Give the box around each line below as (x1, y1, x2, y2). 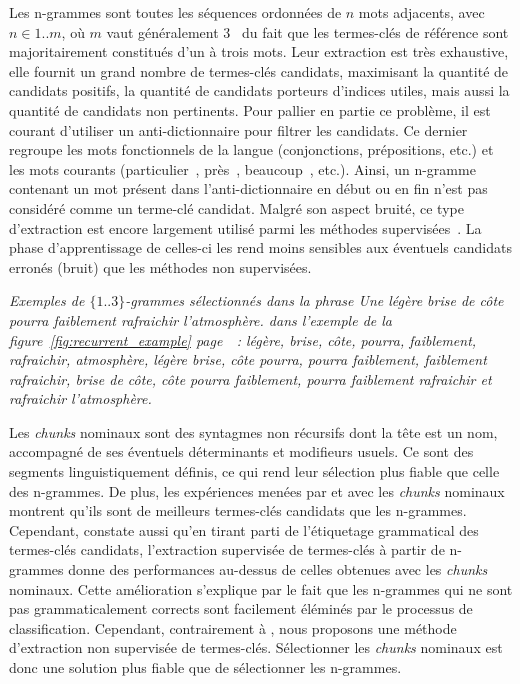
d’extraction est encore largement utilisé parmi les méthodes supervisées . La (9, 217, 482, 238)
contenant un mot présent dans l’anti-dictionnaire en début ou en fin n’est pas (9, 178, 488, 199)
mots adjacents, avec (358, 2, 485, 22)
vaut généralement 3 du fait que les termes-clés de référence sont (106, 21, 509, 42)
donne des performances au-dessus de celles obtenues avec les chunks (68, 559, 488, 580)
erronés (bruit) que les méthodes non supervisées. (9, 256, 312, 277)
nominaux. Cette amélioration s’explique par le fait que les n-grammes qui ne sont (9, 578, 513, 599)
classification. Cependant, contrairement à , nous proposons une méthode (9, 617, 457, 638)
